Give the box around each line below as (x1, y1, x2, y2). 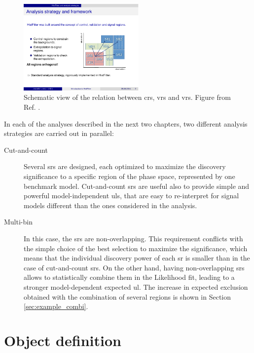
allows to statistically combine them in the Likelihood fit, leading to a (24, 272, 235, 282)
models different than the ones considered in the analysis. (24, 200, 197, 210)
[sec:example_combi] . (24, 301, 88, 311)
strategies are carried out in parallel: (4, 128, 114, 138)
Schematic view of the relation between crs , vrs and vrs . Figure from (24, 92, 231, 102)
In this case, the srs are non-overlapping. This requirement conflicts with (24, 233, 243, 244)
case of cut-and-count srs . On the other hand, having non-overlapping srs (24, 262, 245, 272)
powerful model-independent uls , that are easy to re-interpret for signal (24, 190, 239, 201)
